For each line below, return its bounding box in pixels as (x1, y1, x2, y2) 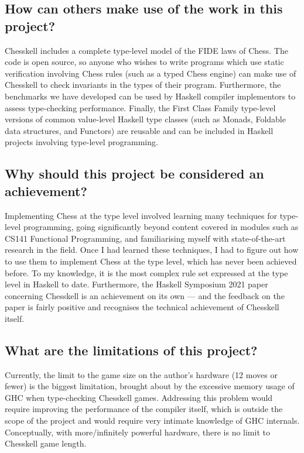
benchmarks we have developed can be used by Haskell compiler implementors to (5, 90, 296, 102)
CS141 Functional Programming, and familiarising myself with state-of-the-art (5, 232, 286, 244)
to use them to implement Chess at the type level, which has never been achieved (5, 255, 297, 267)
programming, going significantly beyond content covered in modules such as (23, 221, 299, 233)
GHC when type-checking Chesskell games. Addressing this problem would (5, 391, 273, 403)
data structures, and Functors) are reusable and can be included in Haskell (5, 124, 274, 136)
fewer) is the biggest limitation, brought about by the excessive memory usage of (5, 380, 295, 392)
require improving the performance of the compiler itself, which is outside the (5, 403, 283, 415)
